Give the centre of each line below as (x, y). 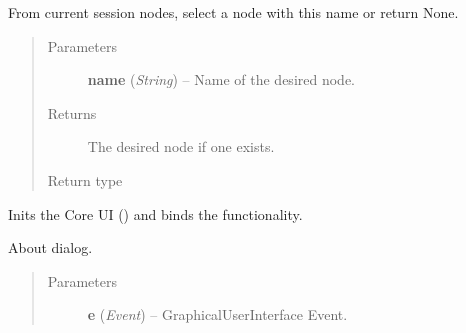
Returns (72, 112)
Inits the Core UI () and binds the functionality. (155, 213)
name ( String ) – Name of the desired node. (221, 79)
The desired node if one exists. (181, 146)
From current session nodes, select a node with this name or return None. (233, 12)
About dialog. (50, 247)
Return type (85, 179)
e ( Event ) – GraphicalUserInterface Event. (217, 314)
